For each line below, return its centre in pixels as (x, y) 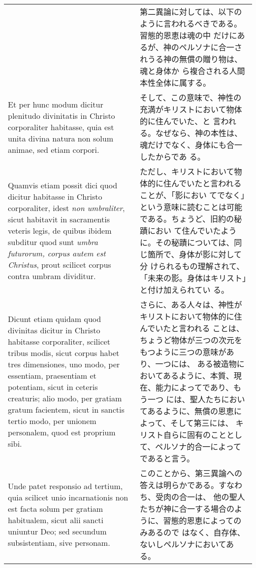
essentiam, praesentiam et (52, 375)
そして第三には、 (202, 423)
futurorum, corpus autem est (57, 253)
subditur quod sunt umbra (53, 242)
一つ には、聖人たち (185, 399)
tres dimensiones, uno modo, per (64, 364)
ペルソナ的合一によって (198, 446)
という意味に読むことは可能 (191, 207)
